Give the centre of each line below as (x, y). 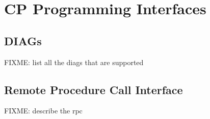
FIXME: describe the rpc (43, 111)
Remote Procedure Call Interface (94, 89)
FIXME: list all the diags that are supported (74, 62)
